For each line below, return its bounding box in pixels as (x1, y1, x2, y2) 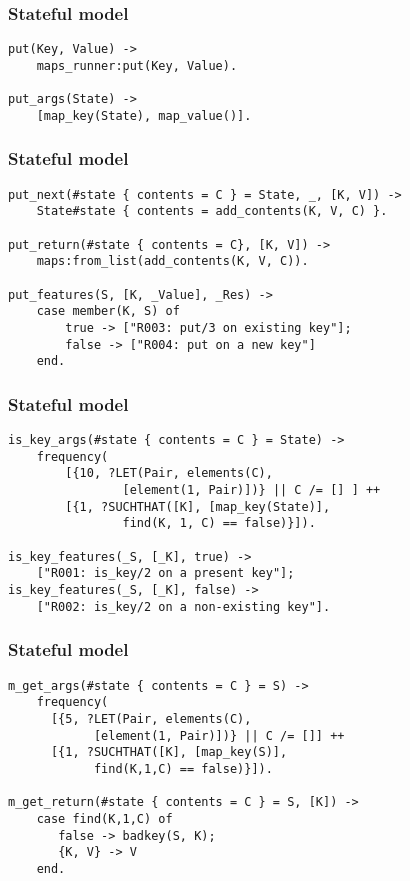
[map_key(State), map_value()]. (36, 108, 252, 123)
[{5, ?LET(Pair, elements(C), (50, 711, 252, 726)
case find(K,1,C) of (36, 811, 173, 826)
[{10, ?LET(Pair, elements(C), (65, 466, 273, 481)
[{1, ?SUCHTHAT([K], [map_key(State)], (65, 499, 331, 514)
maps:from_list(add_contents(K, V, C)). (36, 254, 309, 269)
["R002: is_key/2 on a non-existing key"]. (36, 599, 331, 614)
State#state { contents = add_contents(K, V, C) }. (36, 204, 388, 219)
